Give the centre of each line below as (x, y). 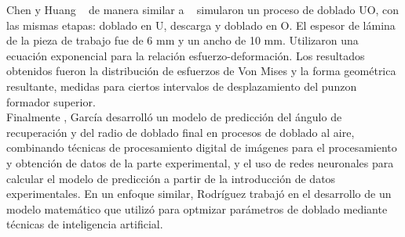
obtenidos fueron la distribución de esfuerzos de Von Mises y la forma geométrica (201, 71)
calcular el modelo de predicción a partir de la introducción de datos (171, 178)
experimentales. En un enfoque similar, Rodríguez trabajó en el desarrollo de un (199, 194)
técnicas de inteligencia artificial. (85, 224)
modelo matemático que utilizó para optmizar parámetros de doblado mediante (197, 208)
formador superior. (51, 101)
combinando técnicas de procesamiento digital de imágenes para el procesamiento (202, 147)
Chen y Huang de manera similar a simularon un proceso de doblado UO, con (203, 9)
